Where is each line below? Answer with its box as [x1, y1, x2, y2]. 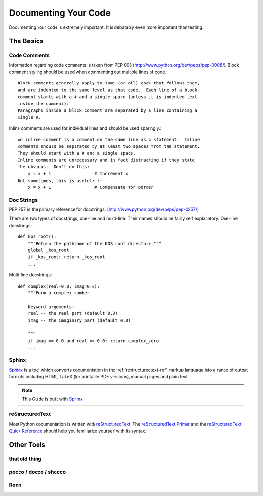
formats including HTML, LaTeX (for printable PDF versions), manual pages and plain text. [9, 373, 189, 379]
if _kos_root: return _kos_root [27, 254, 105, 260]
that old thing [9, 455, 41, 462]
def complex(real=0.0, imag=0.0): [18, 283, 100, 289]
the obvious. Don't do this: [18, 164, 90, 169]
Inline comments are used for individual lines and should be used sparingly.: [9, 125, 162, 131]
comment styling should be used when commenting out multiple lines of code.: [9, 69, 168, 75]
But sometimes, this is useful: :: [18, 178, 103, 183]
